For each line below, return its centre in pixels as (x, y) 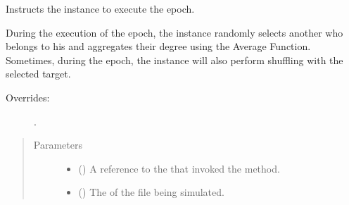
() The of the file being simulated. (151, 192)
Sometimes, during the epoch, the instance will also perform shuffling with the (174, 60)
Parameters (58, 145)
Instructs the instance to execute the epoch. (100, 8)
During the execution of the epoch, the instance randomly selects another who (174, 32)
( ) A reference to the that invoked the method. (179, 168)
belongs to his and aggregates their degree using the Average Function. (158, 46)
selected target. (38, 74)
